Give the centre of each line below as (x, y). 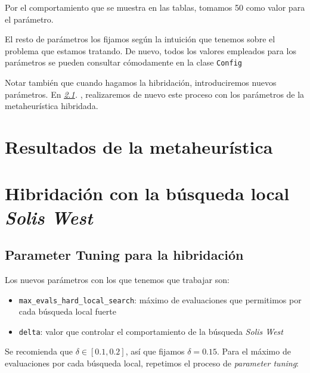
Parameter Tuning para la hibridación (124, 255)
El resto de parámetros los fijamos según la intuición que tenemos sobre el (140, 39)
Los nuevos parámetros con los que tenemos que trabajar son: (117, 279)
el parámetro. (29, 19)
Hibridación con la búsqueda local (147, 193)
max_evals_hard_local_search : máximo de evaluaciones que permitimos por (160, 299)
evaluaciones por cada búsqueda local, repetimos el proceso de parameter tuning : (152, 363)
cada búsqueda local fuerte (67, 311)
